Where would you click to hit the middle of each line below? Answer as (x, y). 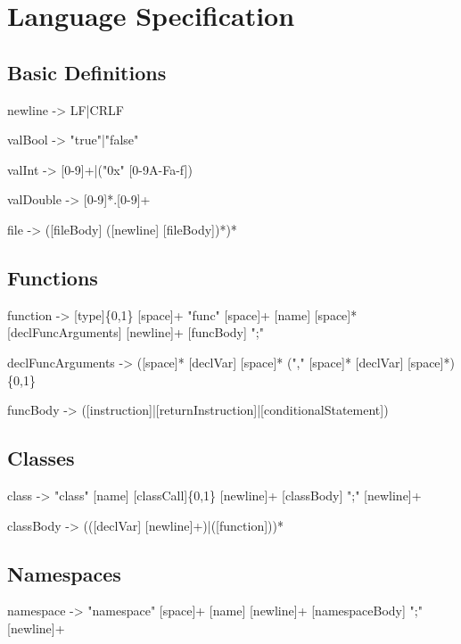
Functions (53, 277)
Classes (41, 458)
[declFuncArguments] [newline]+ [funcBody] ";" (136, 332)
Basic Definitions (87, 72)
